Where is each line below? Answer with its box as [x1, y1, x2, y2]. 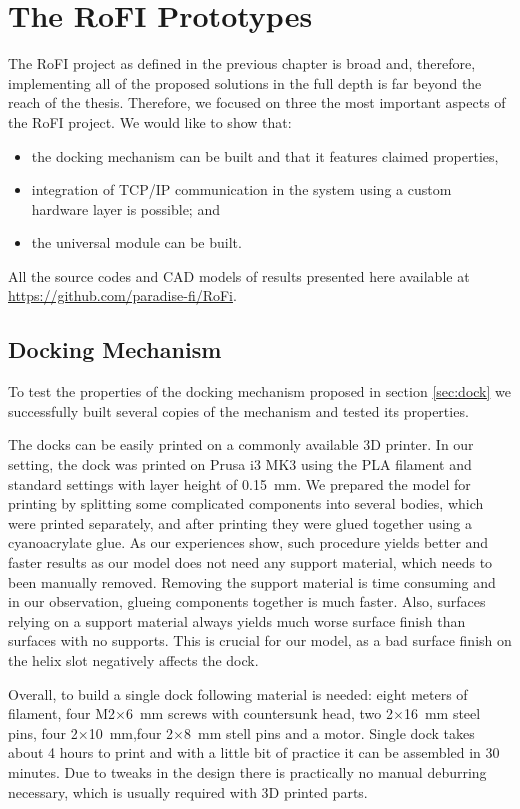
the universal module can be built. [31, 232, 242, 253]
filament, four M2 [8, 703, 116, 724]
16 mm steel [403, 703, 481, 724]
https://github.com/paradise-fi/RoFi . [8, 285, 237, 306]
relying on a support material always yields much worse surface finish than [8, 610, 466, 631]
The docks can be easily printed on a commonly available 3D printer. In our [8, 434, 474, 455]
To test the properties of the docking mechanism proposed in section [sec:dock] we [8, 381, 512, 402]
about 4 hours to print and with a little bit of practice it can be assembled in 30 [8, 742, 500, 763]
